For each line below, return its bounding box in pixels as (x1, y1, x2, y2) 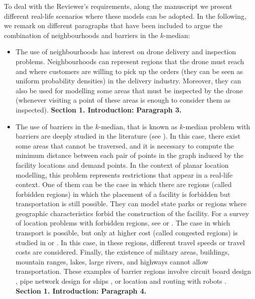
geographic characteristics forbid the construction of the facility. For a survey (15, 208, 249, 218)
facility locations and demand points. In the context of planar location (15, 159, 229, 170)
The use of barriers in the (15, 121, 93, 131)
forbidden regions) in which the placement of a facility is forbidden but (15, 188, 231, 199)
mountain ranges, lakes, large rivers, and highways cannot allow (15, 256, 209, 266)
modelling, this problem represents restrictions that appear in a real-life (15, 169, 233, 180)
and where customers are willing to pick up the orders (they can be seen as (15, 66, 243, 76)
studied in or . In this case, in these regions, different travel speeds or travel (15, 237, 245, 247)
